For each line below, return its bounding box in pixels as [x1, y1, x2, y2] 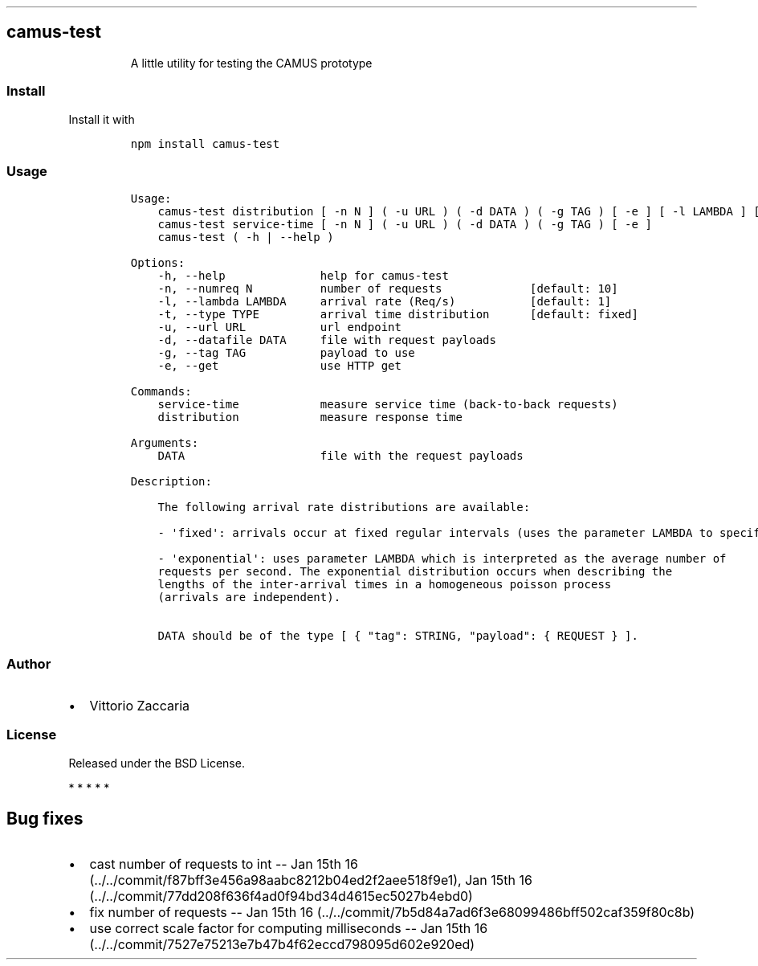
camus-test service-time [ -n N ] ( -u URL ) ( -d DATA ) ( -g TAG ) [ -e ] [157, 218, 652, 231]
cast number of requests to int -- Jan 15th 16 [89, 855, 358, 872]
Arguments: [130, 436, 199, 450]
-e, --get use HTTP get [157, 359, 401, 373]
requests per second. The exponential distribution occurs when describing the [157, 565, 673, 579]
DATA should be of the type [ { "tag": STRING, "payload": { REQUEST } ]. [157, 629, 638, 643]
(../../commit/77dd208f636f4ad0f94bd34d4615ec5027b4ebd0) [89, 887, 473, 904]
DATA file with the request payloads [157, 449, 524, 463]
